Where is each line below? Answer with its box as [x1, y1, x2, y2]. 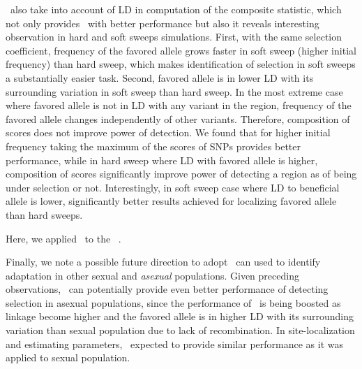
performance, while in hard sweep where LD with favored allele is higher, [6, 152, 318, 167]
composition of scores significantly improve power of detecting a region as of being [6, 166, 357, 181]
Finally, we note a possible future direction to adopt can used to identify [6, 254, 321, 269]
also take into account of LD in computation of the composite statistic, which [10, 2, 342, 16]
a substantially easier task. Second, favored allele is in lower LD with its [6, 70, 314, 85]
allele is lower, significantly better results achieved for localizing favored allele [6, 194, 337, 208]
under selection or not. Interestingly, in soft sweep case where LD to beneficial [6, 180, 340, 194]
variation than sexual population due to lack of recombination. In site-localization [6, 323, 355, 338]
